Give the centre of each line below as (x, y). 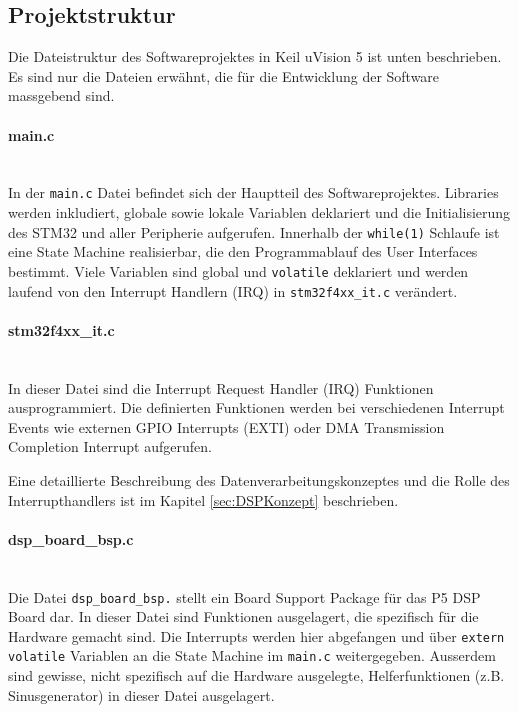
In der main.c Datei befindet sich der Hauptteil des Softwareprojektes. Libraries (253, 192)
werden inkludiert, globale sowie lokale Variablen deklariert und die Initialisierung (259, 212)
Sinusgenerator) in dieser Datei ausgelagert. (141, 694)
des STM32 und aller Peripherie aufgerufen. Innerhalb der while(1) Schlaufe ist (254, 231)
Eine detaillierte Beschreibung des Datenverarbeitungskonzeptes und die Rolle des (259, 479)
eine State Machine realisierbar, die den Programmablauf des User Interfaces (243, 251)
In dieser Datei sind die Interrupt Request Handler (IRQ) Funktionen (221, 387)
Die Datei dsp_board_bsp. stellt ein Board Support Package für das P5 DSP (244, 596)
